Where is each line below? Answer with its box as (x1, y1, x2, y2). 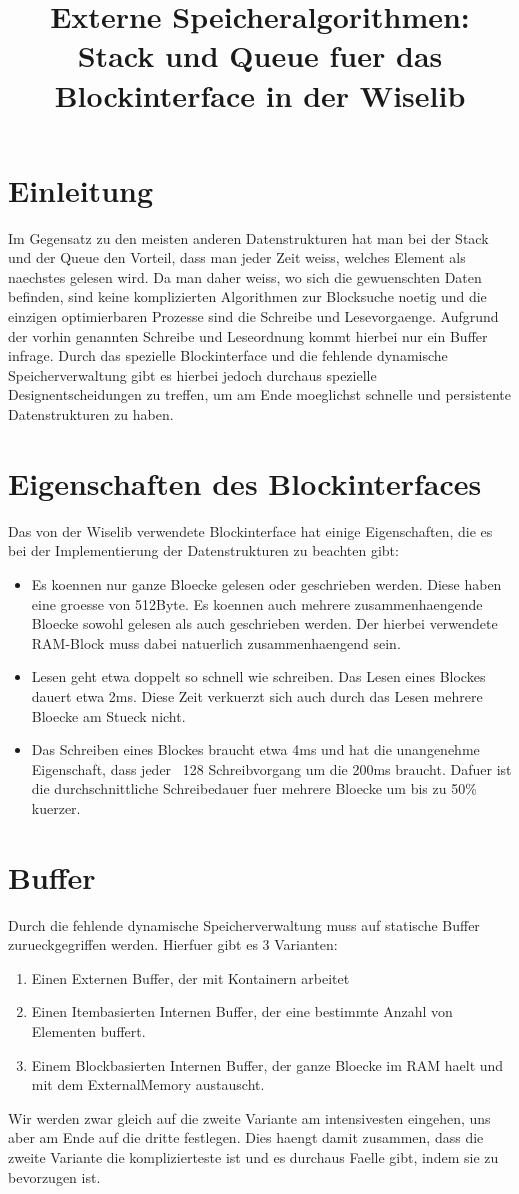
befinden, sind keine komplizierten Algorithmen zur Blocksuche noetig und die (8, 286, 487, 307)
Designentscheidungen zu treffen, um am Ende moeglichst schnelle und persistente (8, 384, 511, 405)
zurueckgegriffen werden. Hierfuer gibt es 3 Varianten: (8, 934, 338, 955)
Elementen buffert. (31, 1020, 146, 1041)
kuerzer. (31, 797, 81, 818)
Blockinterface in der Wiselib (54, 74, 466, 115)
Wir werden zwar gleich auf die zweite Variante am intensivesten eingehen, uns (8, 1107, 491, 1128)
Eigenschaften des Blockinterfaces (8, 462, 482, 503)
